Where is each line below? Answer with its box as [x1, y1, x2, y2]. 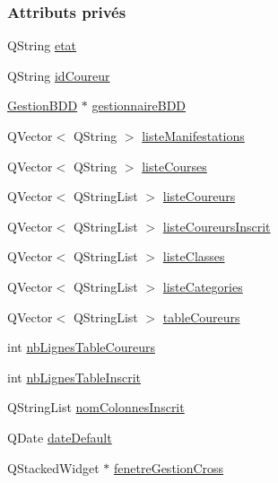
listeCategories [162, 277, 243, 295]
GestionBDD [7, 96, 78, 115]
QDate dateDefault [7, 427, 112, 446]
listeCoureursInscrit [162, 216, 271, 235]
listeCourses [142, 156, 207, 175]
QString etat [7, 36, 77, 55]
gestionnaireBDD [91, 96, 187, 115]
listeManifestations [142, 127, 245, 145]
